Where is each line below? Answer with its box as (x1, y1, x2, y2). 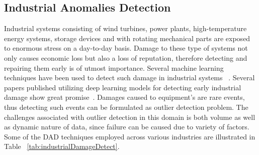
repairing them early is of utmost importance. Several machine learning (4, 62, 224, 73)
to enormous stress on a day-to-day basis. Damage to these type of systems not (4, 43, 248, 53)
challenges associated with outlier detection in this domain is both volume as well (4, 111, 255, 122)
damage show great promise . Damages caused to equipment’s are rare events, (4, 92, 245, 102)
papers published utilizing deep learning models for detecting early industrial (4, 82, 241, 92)
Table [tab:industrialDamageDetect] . (4, 141, 120, 151)
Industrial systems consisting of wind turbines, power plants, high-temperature (4, 23, 247, 34)
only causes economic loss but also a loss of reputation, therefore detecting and (4, 52, 247, 63)
